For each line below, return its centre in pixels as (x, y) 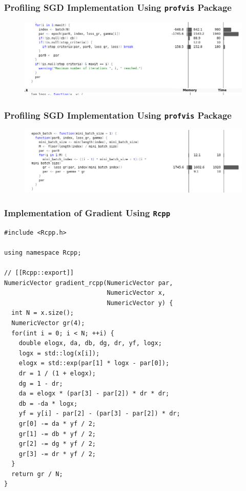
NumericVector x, (136, 293)
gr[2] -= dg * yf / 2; (57, 444)
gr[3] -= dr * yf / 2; (57, 454)
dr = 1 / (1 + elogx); (57, 373)
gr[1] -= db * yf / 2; (57, 434)
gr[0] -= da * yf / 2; (57, 423)
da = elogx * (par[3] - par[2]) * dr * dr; (94, 394)
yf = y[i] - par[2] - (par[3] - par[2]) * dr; (99, 414)
